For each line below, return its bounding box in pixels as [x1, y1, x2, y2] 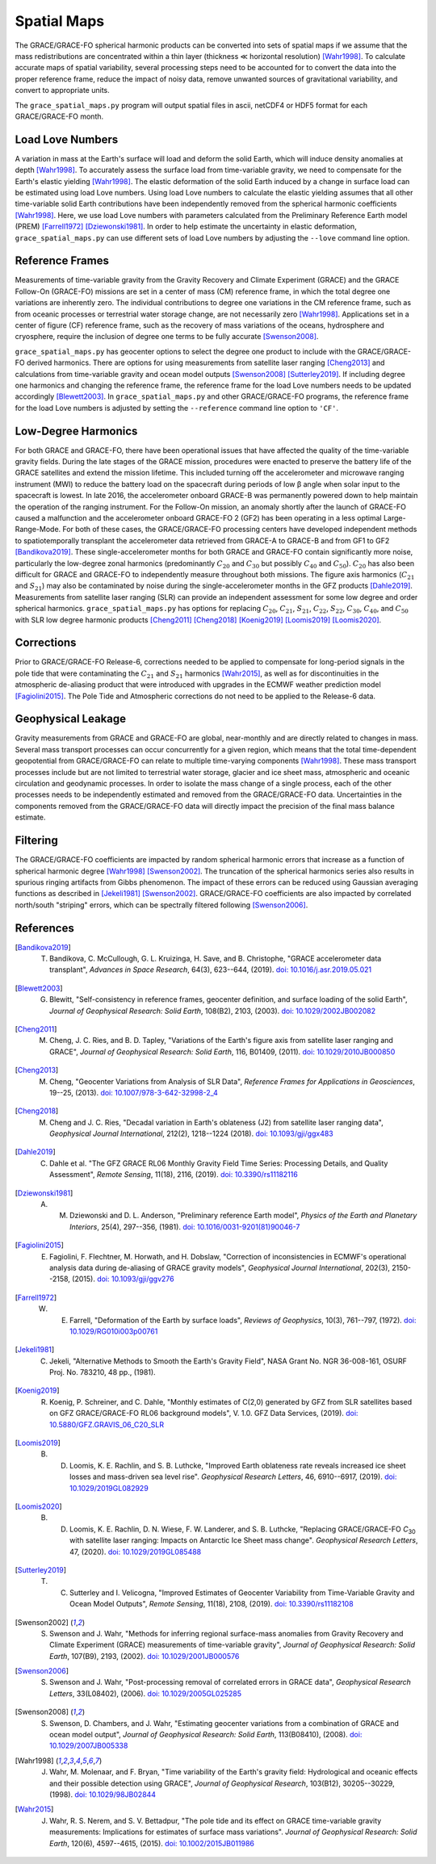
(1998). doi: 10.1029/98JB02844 [49, 1789, 157, 1799]
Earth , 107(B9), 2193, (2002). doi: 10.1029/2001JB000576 [49, 1651, 240, 1661]
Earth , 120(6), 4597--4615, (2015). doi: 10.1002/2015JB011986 [49, 1838, 254, 1848]
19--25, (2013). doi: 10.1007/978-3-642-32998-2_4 [49, 1087, 218, 1097]
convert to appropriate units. [15, 86, 111, 95]
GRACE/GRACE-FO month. [15, 111, 104, 121]
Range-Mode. [15, 525, 61, 534]
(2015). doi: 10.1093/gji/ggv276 [71, 1274, 174, 1284]
